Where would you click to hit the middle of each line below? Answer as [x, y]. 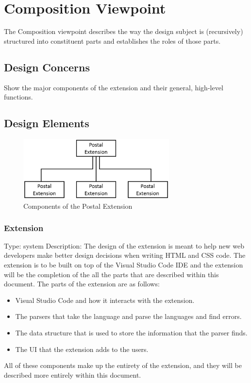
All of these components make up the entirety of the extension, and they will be [123, 365]
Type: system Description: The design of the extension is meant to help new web [124, 245]
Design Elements [47, 123]
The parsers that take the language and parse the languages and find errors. [128, 316]
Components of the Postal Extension [78, 206]
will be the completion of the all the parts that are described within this [111, 274]
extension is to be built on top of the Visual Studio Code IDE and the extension [124, 265]
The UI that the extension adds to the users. [82, 349]
